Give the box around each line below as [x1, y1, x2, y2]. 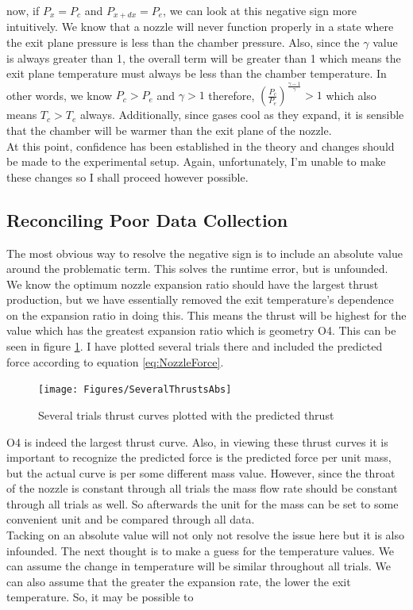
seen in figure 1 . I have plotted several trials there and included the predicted [6, 338, 383, 355]
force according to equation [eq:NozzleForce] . [6, 353, 224, 370]
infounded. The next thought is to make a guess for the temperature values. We [6, 542, 395, 558]
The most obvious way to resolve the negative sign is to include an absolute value [6, 244, 403, 261]
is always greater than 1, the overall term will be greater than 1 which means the [6, 49, 401, 66]
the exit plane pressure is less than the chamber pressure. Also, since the [6, 34, 360, 51]
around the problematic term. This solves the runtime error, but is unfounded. [6, 260, 388, 277]
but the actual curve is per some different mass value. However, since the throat [6, 464, 396, 481]
